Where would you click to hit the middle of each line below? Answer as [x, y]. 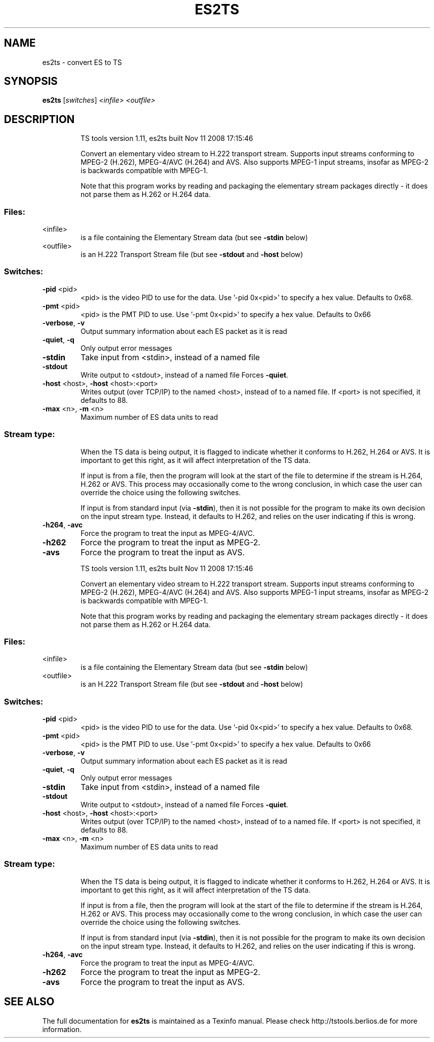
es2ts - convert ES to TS [82, 62]
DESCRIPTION [39, 119]
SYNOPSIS [31, 81]
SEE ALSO [29, 1002]
